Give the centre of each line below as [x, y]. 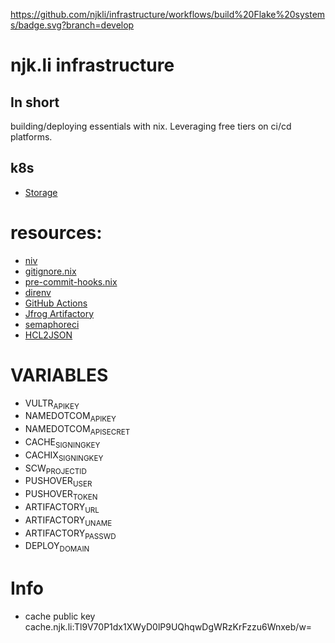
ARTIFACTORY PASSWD [70, 534]
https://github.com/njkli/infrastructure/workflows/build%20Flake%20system [168, 14]
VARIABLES [59, 375]
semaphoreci [52, 324]
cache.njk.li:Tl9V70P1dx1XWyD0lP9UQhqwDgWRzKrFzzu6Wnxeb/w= [168, 627]
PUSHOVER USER [58, 482]
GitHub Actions [56, 303]
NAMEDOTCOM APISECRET [77, 430]
